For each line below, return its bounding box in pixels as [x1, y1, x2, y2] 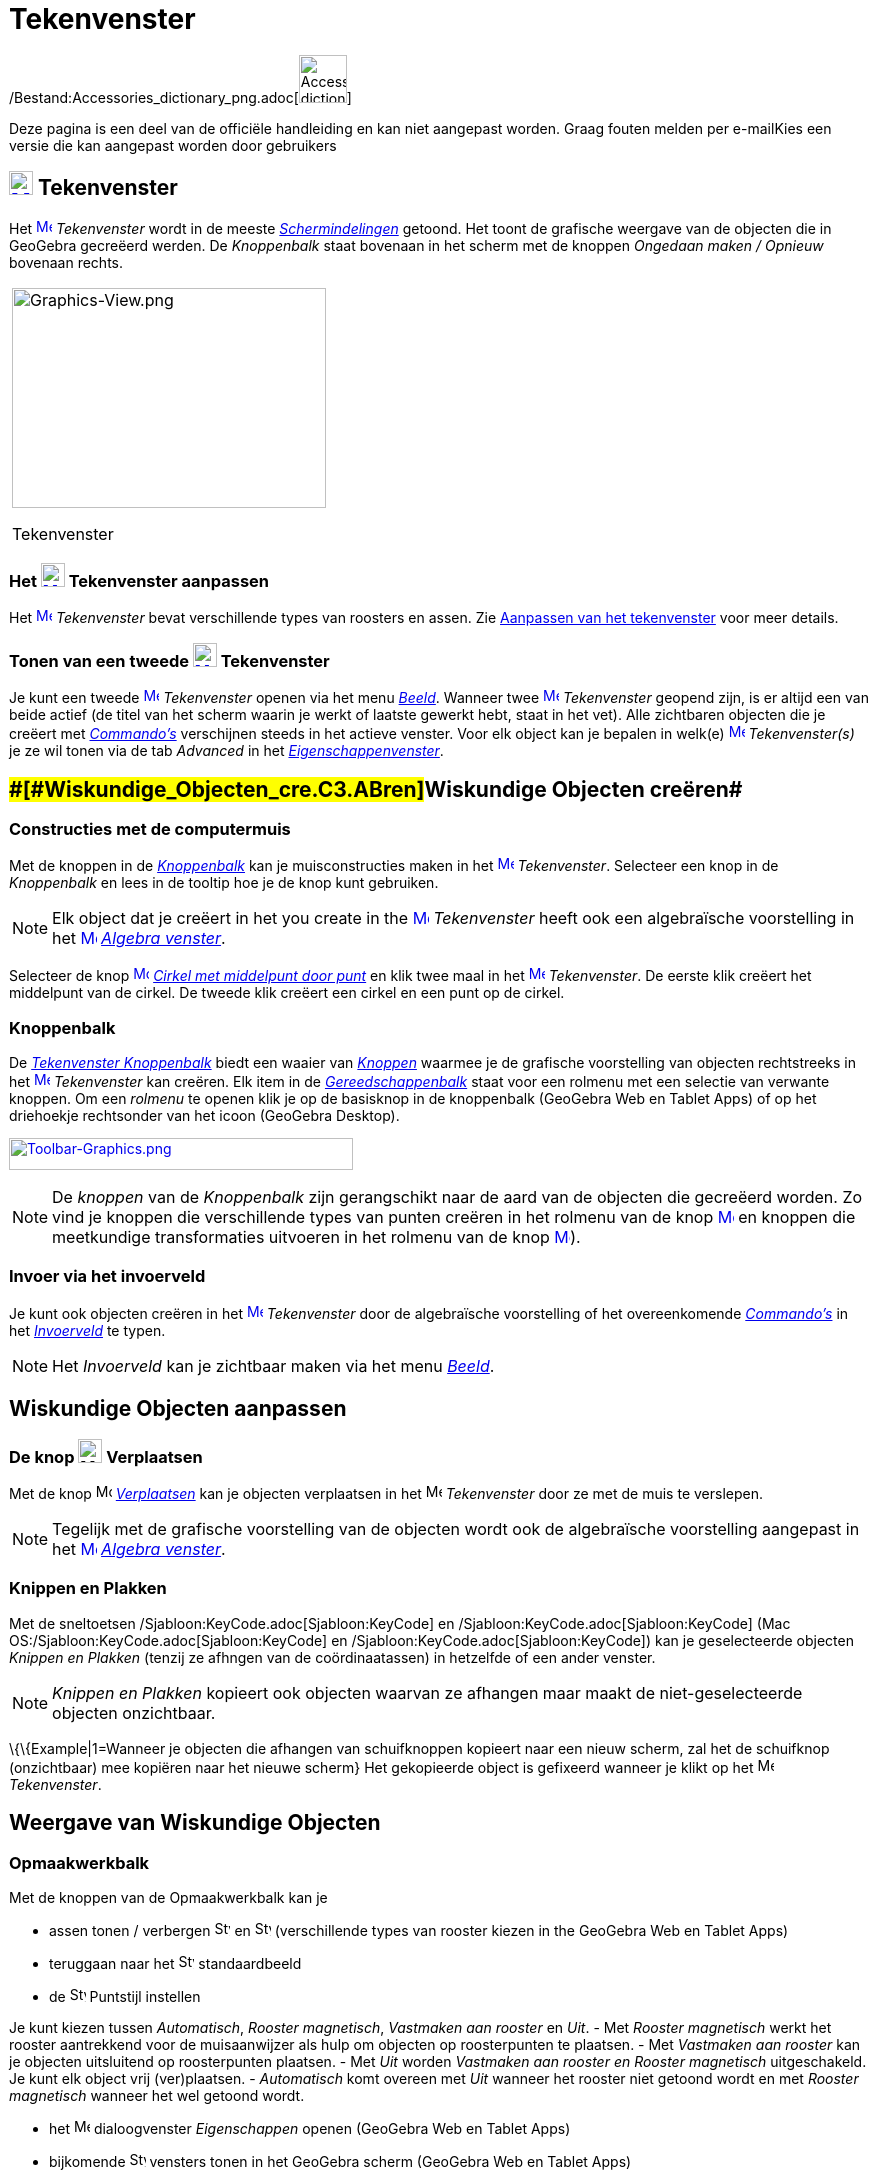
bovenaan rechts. [9, 253, 123, 271]
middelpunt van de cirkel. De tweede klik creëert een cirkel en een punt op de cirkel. [9, 984, 565, 1002]
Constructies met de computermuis [9, 818, 291, 839]
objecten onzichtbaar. [52, 1702, 216, 1723]
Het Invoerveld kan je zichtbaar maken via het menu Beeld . [52, 1355, 495, 1376]
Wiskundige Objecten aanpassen [9, 1396, 347, 1422]
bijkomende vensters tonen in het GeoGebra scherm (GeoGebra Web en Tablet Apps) [49, 2153, 632, 2170]
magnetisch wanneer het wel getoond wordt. [9, 2087, 305, 2104]
